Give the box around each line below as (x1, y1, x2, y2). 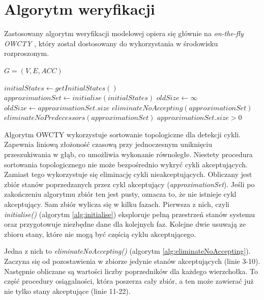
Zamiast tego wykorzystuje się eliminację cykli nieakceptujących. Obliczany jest (4, 169, 252, 179)
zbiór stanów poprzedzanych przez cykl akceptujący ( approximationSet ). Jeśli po (4, 178, 255, 189)
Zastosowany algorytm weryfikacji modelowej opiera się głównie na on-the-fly (4, 28, 244, 39)
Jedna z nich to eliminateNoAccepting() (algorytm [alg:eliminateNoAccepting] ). (4, 246, 251, 256)
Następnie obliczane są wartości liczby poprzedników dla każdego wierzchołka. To (4, 265, 258, 276)
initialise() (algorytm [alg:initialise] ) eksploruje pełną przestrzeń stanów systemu (4, 208, 255, 219)
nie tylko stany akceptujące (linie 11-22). (4, 285, 131, 296)
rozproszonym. (4, 48, 49, 58)
